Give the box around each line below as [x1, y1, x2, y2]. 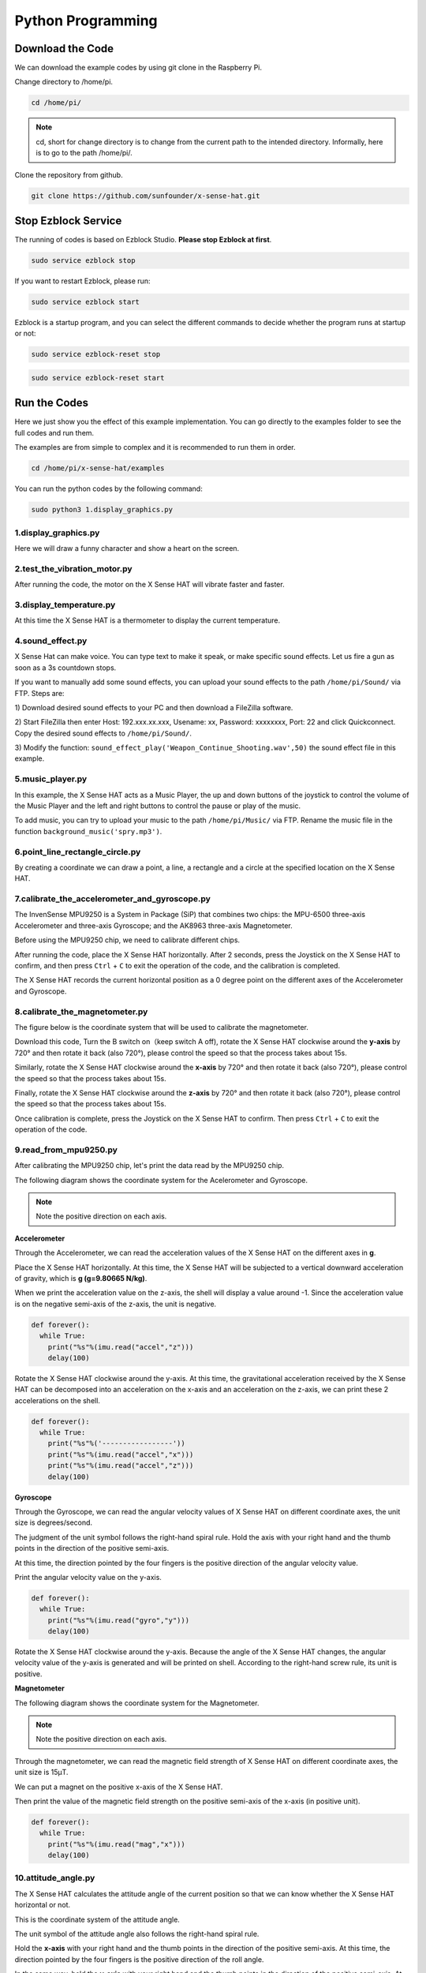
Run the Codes [14, 396, 89, 410]
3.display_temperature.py [14, 599, 116, 610]
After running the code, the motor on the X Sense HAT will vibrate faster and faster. [14, 580, 285, 590]
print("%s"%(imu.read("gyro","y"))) [47, 1615, 189, 1625]
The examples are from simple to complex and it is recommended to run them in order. [14, 443, 296, 452]
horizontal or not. [14, 1900, 71, 1910]
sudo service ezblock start [31, 298, 140, 307]
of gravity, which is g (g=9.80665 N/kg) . [14, 1273, 148, 1282]
